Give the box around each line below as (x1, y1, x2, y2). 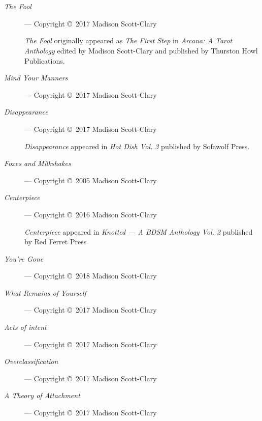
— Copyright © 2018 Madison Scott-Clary (24, 270, 157, 281)
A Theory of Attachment (4, 390, 80, 401)
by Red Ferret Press (24, 236, 87, 247)
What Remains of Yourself (4, 287, 86, 298)
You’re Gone (4, 253, 44, 264)
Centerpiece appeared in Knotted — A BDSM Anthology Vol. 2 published (24, 226, 253, 237)
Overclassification (4, 356, 58, 367)
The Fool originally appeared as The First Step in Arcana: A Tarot (24, 35, 233, 46)
